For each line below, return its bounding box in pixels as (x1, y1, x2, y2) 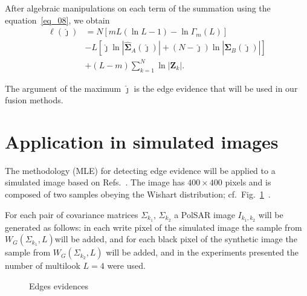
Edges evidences (29, 279, 88, 292)
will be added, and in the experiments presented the (106, 246, 299, 259)
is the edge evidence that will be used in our (134, 82, 298, 94)
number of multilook (5, 259, 80, 272)
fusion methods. (5, 94, 63, 106)
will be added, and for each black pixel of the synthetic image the (54, 233, 297, 245)
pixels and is (225, 176, 271, 188)
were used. (107, 259, 146, 272)
